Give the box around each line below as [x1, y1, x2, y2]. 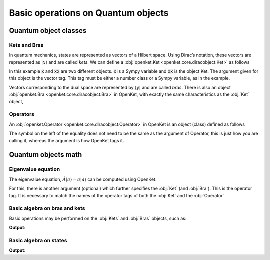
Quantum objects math [9, 150, 82, 159]
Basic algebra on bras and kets [9, 205, 85, 212]
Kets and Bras [9, 41, 44, 48]
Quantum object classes [9, 26, 87, 35]
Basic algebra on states [9, 237, 67, 244]
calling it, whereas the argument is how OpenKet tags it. [9, 137, 124, 143]
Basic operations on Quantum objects [9, 7, 169, 18]
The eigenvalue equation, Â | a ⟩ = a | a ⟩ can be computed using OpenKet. [9, 176, 157, 182]
